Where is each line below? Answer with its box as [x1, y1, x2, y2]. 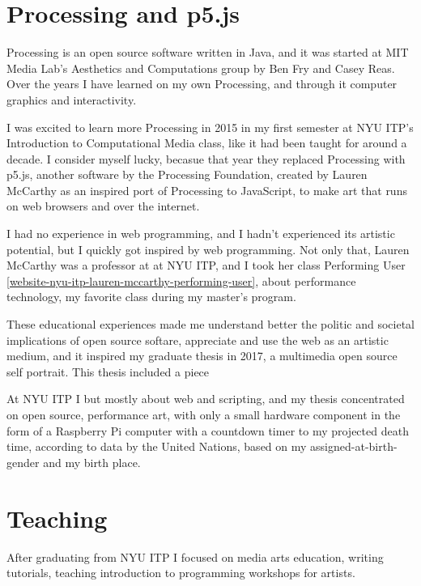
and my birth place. [43, 453, 141, 470]
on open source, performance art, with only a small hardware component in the [6, 406, 401, 423]
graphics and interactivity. [6, 91, 137, 108]
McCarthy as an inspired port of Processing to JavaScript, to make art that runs [6, 181, 407, 198]
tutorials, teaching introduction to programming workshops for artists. [6, 564, 355, 581]
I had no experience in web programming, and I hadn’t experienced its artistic [6, 225, 395, 242]
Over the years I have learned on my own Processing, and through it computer [6, 75, 398, 92]
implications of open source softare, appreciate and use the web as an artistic [6, 331, 389, 348]
